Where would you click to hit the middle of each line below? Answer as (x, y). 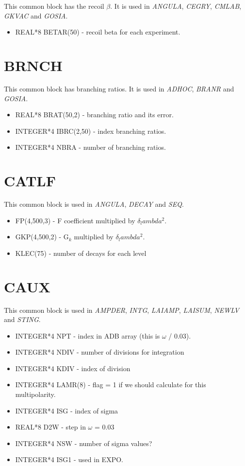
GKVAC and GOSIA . (36, 15)
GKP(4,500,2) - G (42, 237)
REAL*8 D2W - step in (50, 427)
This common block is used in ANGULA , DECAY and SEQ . (94, 204)
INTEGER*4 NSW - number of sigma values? (84, 443)
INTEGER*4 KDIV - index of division (73, 368)
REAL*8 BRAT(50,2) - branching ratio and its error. (94, 115)
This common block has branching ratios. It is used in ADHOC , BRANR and (119, 88)
